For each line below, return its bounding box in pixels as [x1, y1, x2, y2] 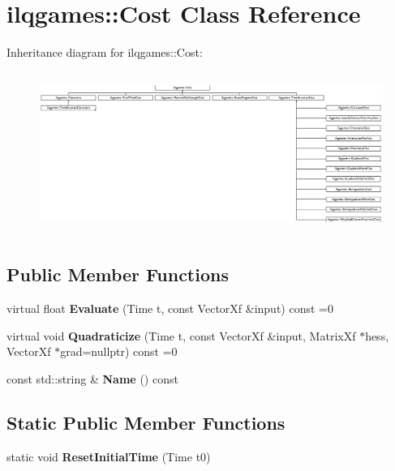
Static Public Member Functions [6, 409, 286, 435]
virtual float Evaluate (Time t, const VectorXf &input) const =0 [6, 300, 333, 317]
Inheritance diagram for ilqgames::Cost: [6, 44, 203, 61]
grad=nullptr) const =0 [60, 343, 178, 360]
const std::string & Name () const [6, 370, 178, 387]
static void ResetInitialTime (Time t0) [6, 447, 211, 465]
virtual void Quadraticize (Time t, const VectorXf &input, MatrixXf [6, 327, 356, 344]
